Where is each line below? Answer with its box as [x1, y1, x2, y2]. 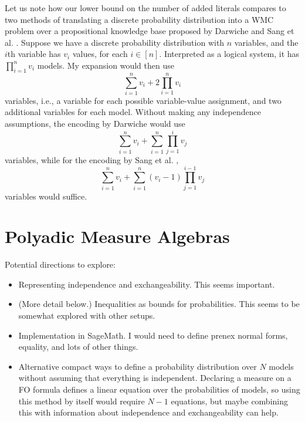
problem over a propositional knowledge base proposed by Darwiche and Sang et [5, 25, 294, 37]
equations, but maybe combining [171, 394, 289, 407]
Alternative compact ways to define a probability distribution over [18, 360, 257, 372]
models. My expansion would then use [37, 59, 174, 71]
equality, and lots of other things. [18, 340, 138, 353]
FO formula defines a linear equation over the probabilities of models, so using [18, 383, 300, 395]
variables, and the [234, 36, 299, 48]
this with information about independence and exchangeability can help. [18, 406, 279, 418]
